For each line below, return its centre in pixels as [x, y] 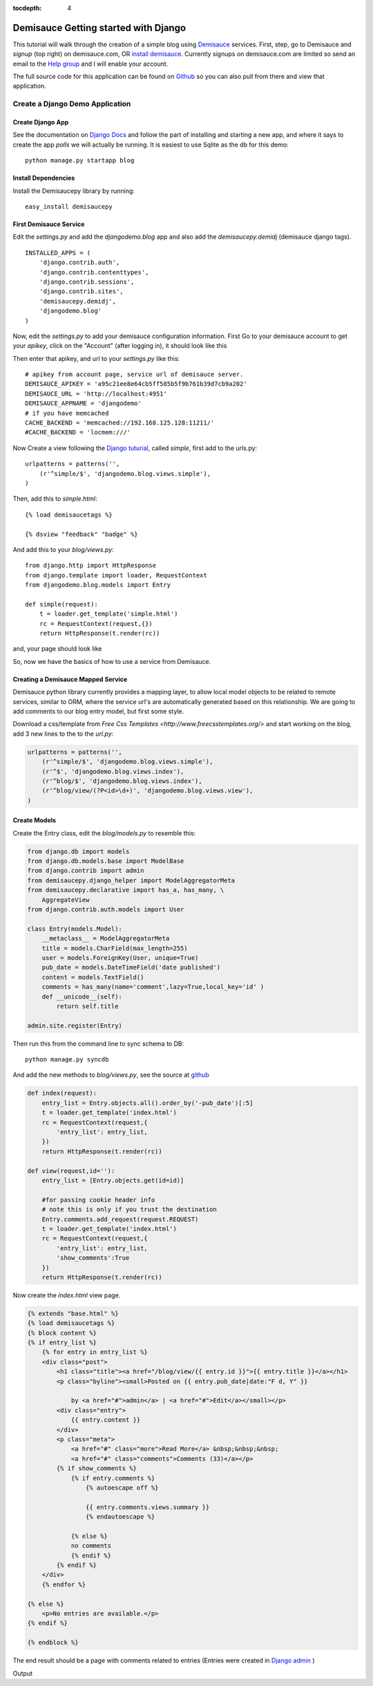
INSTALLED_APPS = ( [58, 253]
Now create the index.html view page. [67, 1295]
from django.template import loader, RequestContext [116, 575]
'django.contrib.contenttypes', [94, 272]
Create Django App [41, 122]
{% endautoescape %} [120, 1517]
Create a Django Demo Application [72, 104]
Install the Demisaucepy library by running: [74, 191]
